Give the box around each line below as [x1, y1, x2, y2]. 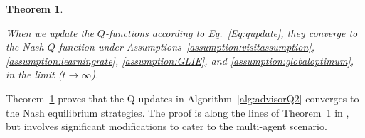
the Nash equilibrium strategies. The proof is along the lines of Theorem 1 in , [6, 105, 349, 120]
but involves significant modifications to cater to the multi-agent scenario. [6, 119, 327, 134]
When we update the [6, 25, 94, 40]
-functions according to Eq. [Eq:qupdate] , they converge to [105, 25, 358, 40]
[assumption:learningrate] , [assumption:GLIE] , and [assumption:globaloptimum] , [6, 53, 354, 68]
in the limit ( [6, 67, 63, 82]
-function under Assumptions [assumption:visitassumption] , [55, 39, 314, 54]
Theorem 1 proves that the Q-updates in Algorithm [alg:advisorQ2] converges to [6, 90, 359, 105]
